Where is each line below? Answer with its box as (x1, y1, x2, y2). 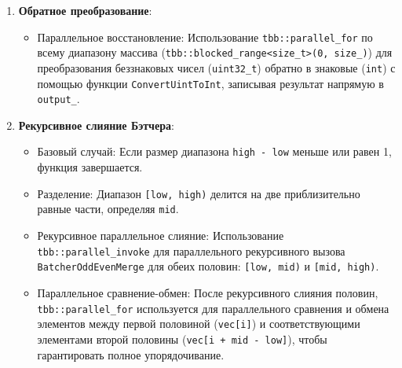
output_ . (37, 90, 80, 107)
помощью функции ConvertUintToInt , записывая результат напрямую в (37, 75, 384, 91)
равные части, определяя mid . (37, 201, 179, 217)
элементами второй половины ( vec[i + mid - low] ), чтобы (37, 330, 327, 347)
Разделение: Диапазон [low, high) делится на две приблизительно (37, 185, 360, 201)
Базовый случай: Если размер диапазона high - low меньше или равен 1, (37, 143, 392, 160)
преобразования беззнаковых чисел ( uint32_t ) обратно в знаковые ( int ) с (37, 59, 396, 75)
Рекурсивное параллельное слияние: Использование (37, 227, 284, 244)
